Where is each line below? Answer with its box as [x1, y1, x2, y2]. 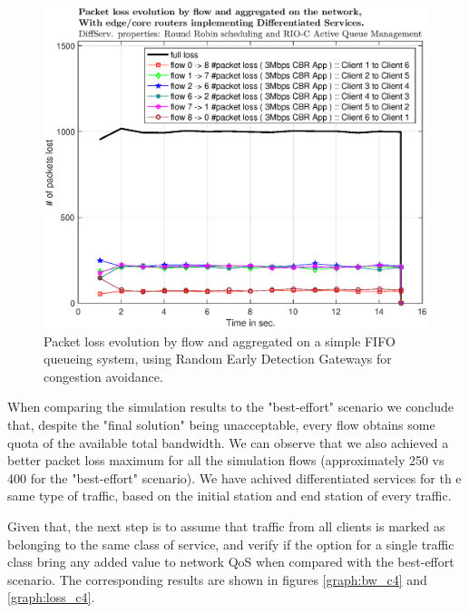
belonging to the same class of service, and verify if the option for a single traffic [7, 534, 454, 553]
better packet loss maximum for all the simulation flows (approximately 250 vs [7, 451, 445, 470]
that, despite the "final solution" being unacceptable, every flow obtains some [7, 414, 435, 433]
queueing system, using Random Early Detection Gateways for [44, 349, 392, 368]
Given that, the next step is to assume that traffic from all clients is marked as [7, 516, 445, 535]
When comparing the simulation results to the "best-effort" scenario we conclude [7, 397, 454, 416]
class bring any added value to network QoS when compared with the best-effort [7, 552, 454, 571]
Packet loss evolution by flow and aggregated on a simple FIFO [44, 331, 396, 350]
